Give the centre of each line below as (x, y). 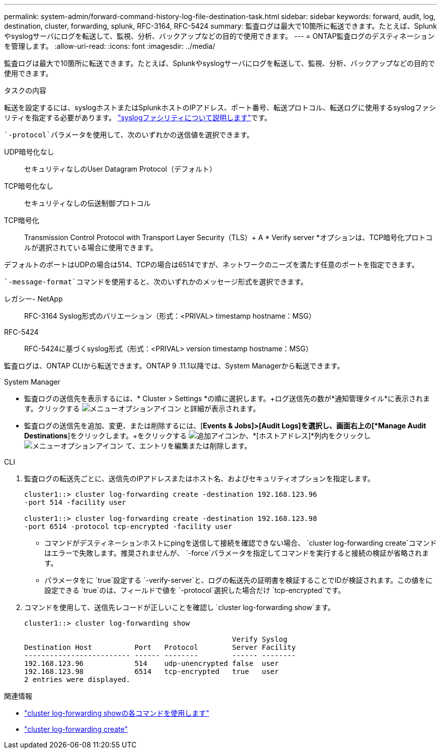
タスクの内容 (25, 90)
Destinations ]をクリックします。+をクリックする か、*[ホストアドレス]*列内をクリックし (198, 436)
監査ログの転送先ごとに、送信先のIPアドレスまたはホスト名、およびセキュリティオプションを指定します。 (200, 478)
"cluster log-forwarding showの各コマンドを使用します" (117, 713)
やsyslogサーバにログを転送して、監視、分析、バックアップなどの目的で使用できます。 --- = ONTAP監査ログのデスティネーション (219, 36)
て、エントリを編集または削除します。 (189, 446)
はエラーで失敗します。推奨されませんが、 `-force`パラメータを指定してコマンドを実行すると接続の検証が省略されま (237, 553)
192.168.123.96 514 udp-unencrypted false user (152, 663)
